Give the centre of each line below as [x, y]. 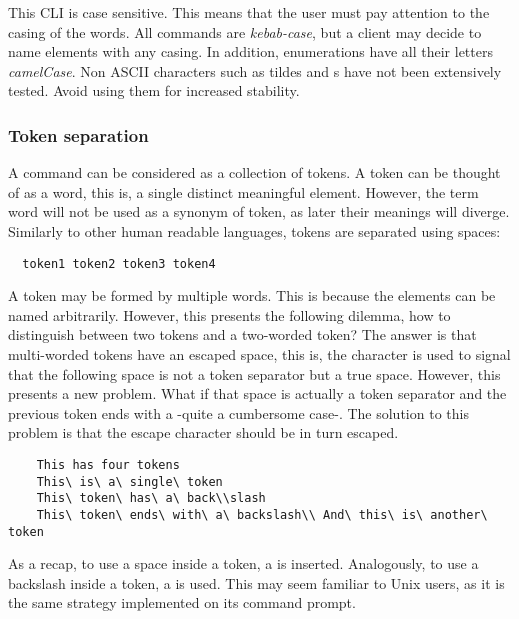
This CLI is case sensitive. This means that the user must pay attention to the [249, 12]
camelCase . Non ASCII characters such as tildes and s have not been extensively [255, 70]
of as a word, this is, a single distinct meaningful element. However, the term [243, 191]
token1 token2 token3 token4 [119, 263]
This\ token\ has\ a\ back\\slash [151, 498]
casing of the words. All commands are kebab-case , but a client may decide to [245, 31]
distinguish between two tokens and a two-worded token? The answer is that [242, 334]
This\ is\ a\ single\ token [129, 481]
